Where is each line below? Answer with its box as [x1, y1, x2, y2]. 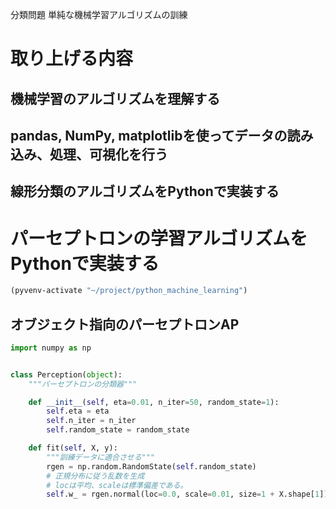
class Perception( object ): [10, 369, 123, 380]
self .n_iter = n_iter [46, 416, 137, 426]
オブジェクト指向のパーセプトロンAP [10, 316, 240, 333]
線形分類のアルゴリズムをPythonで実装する [10, 183, 280, 200]
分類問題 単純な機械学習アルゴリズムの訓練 [10, 9, 188, 20]
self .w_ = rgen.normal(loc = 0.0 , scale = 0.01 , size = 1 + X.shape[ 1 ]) [46, 489, 329, 500]
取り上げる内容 [10, 48, 134, 70]
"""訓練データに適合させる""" [46, 452, 156, 462]
